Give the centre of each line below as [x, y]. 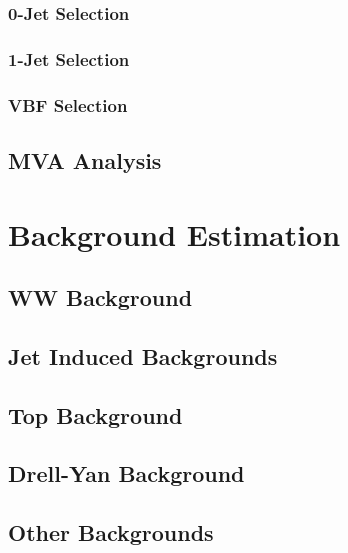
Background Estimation [174, 233]
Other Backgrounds [111, 532]
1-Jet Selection [69, 58]
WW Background [100, 297]
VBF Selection [68, 104]
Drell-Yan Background [126, 473]
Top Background [95, 414]
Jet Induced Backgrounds [143, 355]
